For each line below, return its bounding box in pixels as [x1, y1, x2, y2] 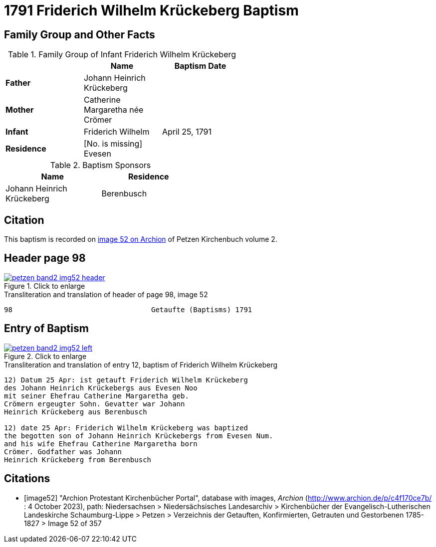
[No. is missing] [83, 139, 143, 149]
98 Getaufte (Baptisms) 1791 [4, 305, 252, 314]
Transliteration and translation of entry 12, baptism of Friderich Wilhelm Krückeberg [4, 360, 278, 369]
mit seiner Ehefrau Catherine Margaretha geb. [4, 391, 189, 400]
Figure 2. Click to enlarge [4, 352, 87, 361]
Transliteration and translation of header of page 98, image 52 [4, 290, 208, 299]
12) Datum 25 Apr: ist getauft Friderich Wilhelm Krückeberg [4, 375, 248, 384]
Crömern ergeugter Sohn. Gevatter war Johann [4, 399, 185, 408]
